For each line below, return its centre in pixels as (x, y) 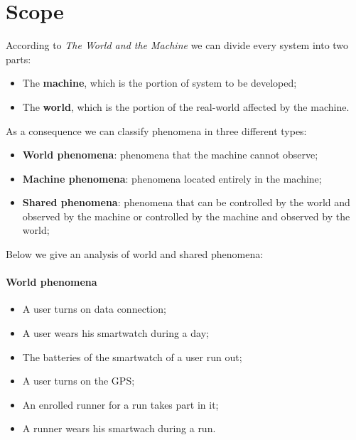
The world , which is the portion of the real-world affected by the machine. (186, 106)
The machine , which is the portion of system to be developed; (160, 83)
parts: (18, 59)
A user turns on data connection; (94, 309)
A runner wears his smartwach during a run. (119, 428)
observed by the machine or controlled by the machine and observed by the (186, 216)
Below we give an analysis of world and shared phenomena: (135, 254)
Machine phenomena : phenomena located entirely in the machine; (172, 178)
